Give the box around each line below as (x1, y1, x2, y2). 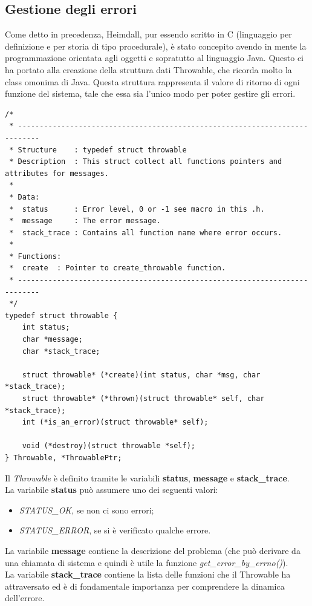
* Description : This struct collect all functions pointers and (9, 157, 282, 166)
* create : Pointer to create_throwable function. (9, 264, 226, 273)
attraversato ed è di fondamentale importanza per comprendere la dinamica (5, 579, 285, 592)
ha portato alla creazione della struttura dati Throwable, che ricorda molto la (5, 63, 292, 76)
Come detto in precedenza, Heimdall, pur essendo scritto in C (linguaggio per (5, 28, 292, 41)
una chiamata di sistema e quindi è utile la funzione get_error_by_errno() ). (5, 556, 288, 569)
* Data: (9, 192, 40, 201)
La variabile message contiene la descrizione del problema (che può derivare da (5, 544, 301, 556)
